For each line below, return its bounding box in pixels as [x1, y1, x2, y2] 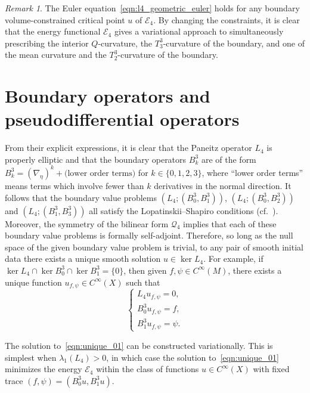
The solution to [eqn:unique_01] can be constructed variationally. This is [5, 339, 273, 351]
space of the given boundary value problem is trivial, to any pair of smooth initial [5, 240, 303, 253]
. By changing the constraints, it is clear [153, 13, 300, 26]
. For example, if [203, 252, 263, 265]
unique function [5, 276, 62, 288]
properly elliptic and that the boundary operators [5, 153, 187, 165]
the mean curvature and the [5, 48, 107, 61]
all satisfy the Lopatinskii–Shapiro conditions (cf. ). [89, 204, 278, 216]
